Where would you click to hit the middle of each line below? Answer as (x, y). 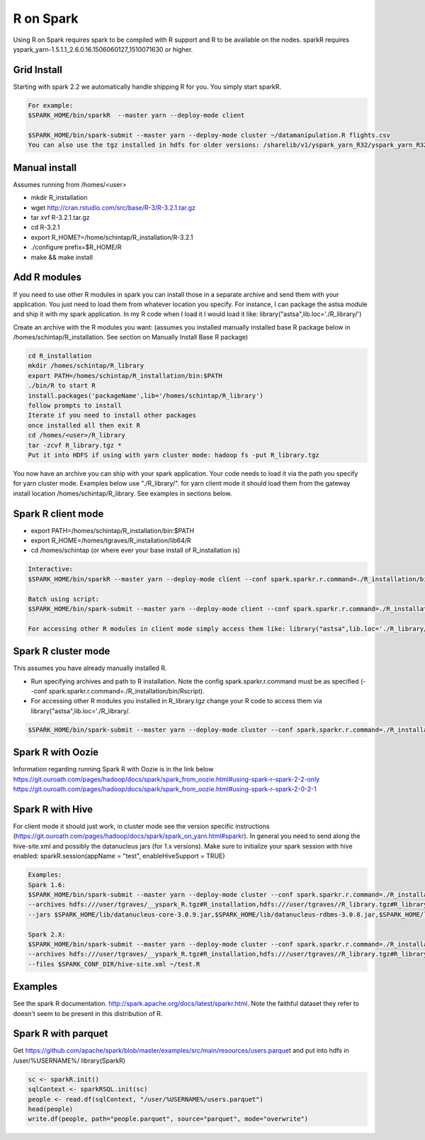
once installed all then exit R (84, 425)
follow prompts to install (75, 406)
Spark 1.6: (47, 885)
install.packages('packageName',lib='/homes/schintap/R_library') (146, 396)
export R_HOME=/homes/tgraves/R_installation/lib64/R (111, 541)
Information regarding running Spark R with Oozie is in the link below (113, 769)
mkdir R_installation (59, 198)
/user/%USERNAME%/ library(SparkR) (69, 1061)
